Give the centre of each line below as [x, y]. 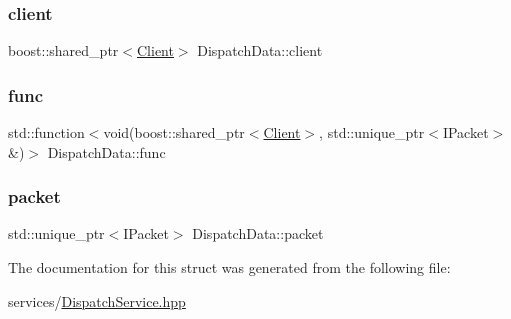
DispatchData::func [106, 151]
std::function [46, 132]
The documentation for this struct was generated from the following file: [229, 267]
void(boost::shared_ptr [174, 132]
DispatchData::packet [258, 233]
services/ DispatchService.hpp [97, 300]
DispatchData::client [260, 50]
